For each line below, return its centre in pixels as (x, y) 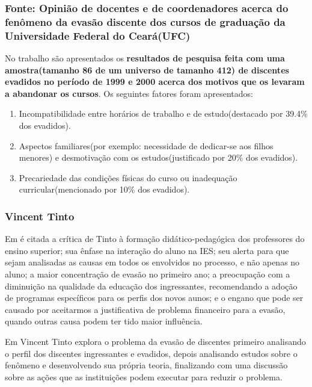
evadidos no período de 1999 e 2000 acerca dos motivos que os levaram (155, 82)
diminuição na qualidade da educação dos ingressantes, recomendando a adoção (151, 286)
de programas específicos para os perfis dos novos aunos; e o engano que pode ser (154, 298)
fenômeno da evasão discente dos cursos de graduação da (145, 21)
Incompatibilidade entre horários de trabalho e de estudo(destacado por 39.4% (163, 113)
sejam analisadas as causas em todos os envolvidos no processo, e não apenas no (152, 262)
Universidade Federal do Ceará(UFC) (98, 35)
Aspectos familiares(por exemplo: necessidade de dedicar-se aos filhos (146, 145)
